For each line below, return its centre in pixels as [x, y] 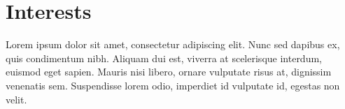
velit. [16, 99]
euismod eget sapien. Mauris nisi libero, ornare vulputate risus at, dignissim [169, 72]
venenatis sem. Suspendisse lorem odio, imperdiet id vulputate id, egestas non [173, 85]
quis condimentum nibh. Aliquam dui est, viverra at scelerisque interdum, [164, 58]
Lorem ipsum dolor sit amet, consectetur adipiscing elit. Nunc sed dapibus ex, [173, 44]
